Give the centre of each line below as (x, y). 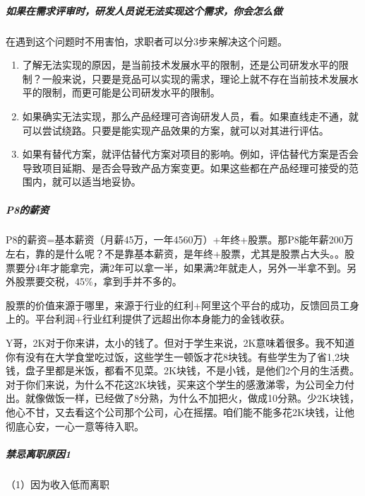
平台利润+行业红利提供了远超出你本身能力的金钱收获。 (162, 319)
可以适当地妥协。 (101, 181)
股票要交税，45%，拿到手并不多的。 (98, 281)
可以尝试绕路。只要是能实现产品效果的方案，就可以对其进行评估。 (175, 130)
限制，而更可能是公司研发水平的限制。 (131, 92)
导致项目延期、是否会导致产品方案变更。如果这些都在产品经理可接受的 (185, 167)
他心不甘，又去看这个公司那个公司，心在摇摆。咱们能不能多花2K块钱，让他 (180, 412)
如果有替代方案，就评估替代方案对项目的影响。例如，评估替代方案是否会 (190, 154)
